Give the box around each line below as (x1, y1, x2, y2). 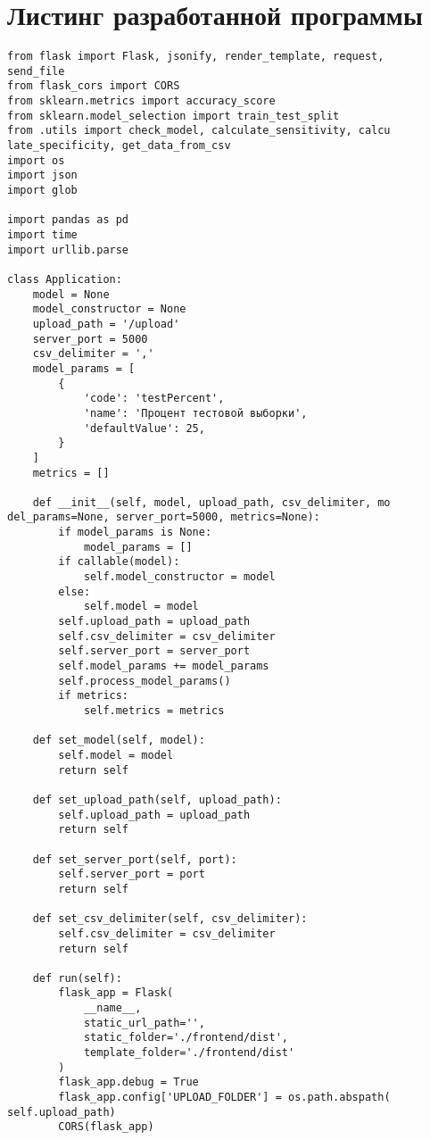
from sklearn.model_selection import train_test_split (7, 109, 340, 122)
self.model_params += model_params (58, 660, 269, 673)
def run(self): (32, 971, 122, 985)
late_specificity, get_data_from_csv (7, 139, 231, 153)
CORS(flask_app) (58, 1120, 154, 1134)
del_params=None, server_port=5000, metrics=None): (7, 511, 320, 524)
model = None (32, 287, 110, 301)
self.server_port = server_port (58, 645, 251, 658)
